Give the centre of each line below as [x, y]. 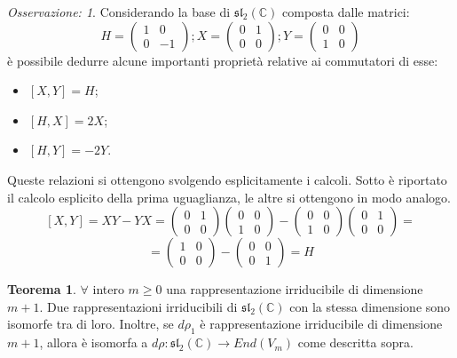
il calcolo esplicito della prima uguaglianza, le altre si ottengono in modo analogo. [229, 197]
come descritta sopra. [355, 342]
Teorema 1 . [42, 289]
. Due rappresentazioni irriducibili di [138, 306]
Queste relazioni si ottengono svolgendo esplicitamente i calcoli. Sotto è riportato [227, 179]
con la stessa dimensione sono [370, 306]
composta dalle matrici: [346, 12]
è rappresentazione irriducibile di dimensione [321, 324]
